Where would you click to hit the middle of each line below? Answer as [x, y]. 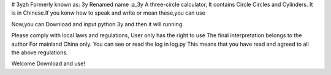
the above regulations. [40, 52]
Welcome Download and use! [48, 63]
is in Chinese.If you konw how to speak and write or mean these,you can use [108, 13]
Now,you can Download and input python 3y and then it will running [97, 24]
